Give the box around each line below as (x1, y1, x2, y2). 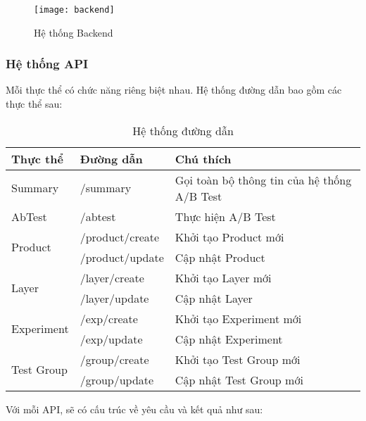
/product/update (80, 249, 164, 265)
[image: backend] (34, 5, 115, 15)
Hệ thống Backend (34, 25, 113, 39)
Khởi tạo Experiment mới (175, 310, 302, 327)
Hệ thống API (6, 55, 89, 73)
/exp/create (80, 310, 138, 327)
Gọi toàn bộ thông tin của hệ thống (175, 171, 352, 188)
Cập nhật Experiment (175, 330, 283, 347)
